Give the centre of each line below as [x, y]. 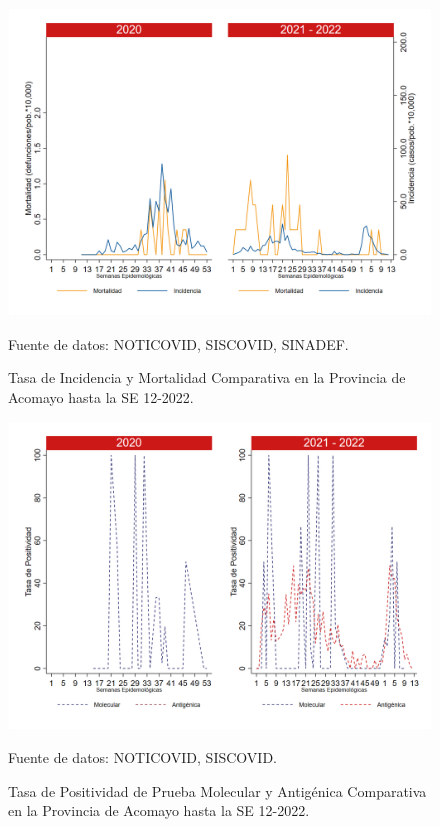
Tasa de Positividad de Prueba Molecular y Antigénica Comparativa [217, 790]
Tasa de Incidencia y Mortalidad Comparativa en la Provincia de [207, 377]
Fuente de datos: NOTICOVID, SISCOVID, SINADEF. [178, 343]
